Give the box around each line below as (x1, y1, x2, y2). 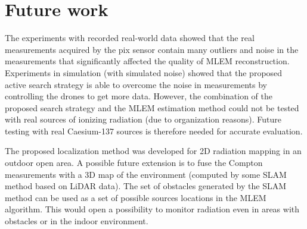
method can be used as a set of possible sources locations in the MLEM (5, 191, 266, 203)
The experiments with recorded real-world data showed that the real (5, 32, 255, 44)
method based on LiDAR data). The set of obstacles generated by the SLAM (5, 180, 287, 192)
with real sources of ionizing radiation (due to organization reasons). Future (5, 113, 281, 126)
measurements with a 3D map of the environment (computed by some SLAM (5, 168, 287, 180)
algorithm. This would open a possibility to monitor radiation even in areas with (5, 203, 300, 215)
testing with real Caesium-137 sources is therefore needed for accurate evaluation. (5, 124, 303, 137)
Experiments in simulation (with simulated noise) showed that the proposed (5, 66, 283, 79)
